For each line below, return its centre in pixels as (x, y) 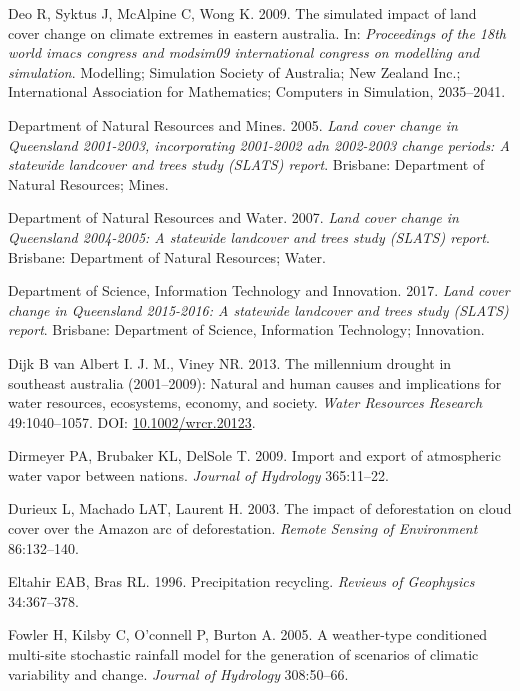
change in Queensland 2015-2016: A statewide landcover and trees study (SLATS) (258, 309)
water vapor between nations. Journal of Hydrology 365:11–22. (198, 474)
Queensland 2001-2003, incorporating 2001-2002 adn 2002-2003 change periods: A (259, 144)
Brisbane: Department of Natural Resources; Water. (167, 256)
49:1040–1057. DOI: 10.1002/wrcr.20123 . (132, 421)
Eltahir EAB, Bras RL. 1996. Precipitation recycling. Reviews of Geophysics (241, 581)
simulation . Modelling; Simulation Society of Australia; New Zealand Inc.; (234, 71)
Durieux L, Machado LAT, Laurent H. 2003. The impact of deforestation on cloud (260, 508)
